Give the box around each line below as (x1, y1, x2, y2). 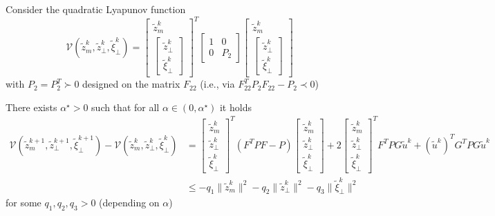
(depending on (99, 195, 160, 210)
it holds (219, 99, 252, 114)
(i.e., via (200, 77, 235, 91)
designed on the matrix (82, 77, 180, 91)
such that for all (91, 99, 160, 114)
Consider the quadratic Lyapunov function (6, 2, 186, 16)
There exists (6, 99, 57, 114)
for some (6, 195, 41, 210)
